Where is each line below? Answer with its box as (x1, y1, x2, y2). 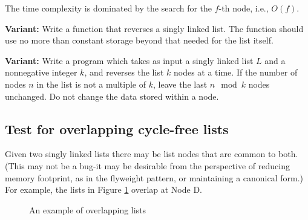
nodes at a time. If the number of (173, 66, 298, 79)
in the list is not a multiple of (36, 77, 146, 90)
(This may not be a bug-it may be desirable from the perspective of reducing (5, 159, 290, 172)
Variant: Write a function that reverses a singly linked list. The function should (5, 22, 304, 34)
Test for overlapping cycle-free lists (5, 119, 229, 138)
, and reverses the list (84, 66, 164, 79)
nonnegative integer (5, 66, 77, 79)
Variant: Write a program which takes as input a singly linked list (5, 54, 254, 66)
